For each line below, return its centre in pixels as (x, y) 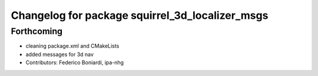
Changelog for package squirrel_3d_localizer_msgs (140, 15)
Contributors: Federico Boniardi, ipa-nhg (74, 62)
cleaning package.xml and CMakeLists (72, 46)
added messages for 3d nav (60, 54)
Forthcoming (37, 31)
